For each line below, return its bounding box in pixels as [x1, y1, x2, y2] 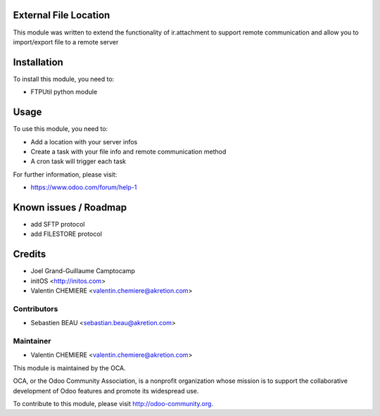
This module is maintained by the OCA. [13, 363, 126, 372]
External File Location [13, 9, 110, 21]
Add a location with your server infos [30, 137, 138, 146]
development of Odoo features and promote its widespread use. [13, 386, 199, 395]
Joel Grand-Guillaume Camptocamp [30, 267, 135, 275]
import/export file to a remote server [13, 37, 119, 46]
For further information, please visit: [13, 170, 118, 179]
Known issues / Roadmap [13, 201, 127, 213]
